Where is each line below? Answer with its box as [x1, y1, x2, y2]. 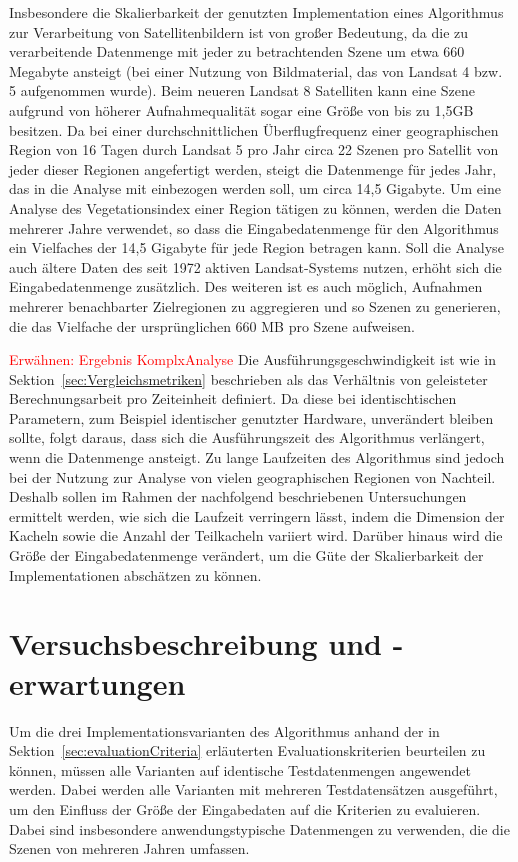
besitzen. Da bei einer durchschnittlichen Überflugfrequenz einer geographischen [9, 119, 499, 140]
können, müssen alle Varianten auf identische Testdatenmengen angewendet [9, 759, 471, 780]
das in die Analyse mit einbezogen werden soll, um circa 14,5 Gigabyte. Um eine [9, 178, 501, 199]
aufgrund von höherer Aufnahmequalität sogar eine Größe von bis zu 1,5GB [9, 99, 474, 120]
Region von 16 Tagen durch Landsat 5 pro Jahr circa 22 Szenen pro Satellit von [9, 139, 499, 160]
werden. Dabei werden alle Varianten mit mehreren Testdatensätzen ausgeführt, [9, 779, 498, 800]
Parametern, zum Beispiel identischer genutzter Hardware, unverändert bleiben [9, 407, 494, 428]
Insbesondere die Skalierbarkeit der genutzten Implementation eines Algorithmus [9, 2, 504, 22]
